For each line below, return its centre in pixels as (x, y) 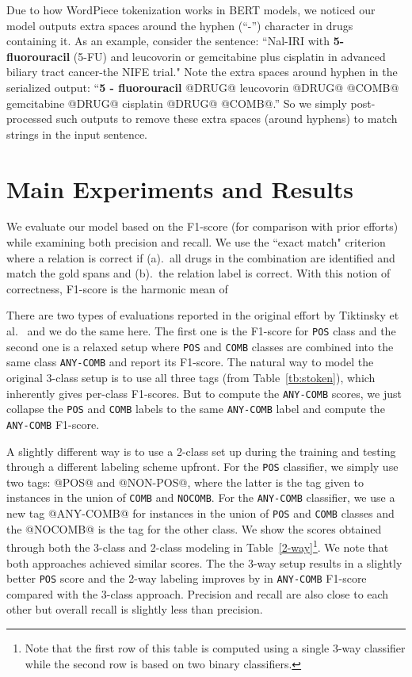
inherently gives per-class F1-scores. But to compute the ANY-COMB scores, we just (204, 393)
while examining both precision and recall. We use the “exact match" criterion (196, 242)
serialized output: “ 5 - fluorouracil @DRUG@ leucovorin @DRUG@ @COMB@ (203, 87)
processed (30, 119)
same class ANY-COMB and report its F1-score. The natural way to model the (190, 362)
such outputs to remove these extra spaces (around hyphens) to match (227, 119)
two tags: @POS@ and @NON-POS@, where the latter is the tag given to (185, 482)
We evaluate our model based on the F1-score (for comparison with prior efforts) (202, 226)
